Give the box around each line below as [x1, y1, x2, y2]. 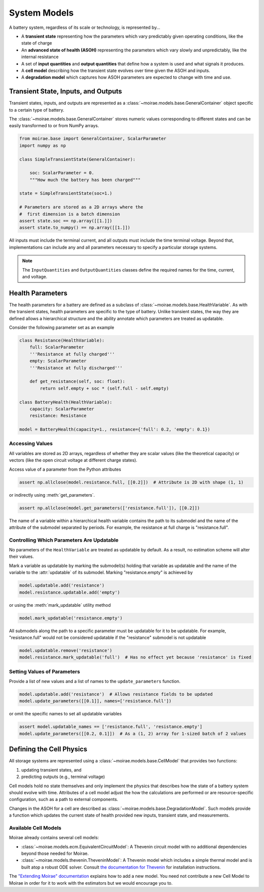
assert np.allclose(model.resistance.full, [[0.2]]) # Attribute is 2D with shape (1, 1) [19, 480, 244, 485]
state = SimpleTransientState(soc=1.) [19, 191, 112, 196]
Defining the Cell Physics [9, 745, 88, 754]
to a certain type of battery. [9, 107, 65, 113]
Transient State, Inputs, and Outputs [9, 87, 122, 95]
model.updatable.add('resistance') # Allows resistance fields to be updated [19, 691, 213, 697]
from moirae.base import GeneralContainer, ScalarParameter [19, 136, 167, 141]
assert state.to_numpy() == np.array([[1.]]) [19, 225, 131, 230]
